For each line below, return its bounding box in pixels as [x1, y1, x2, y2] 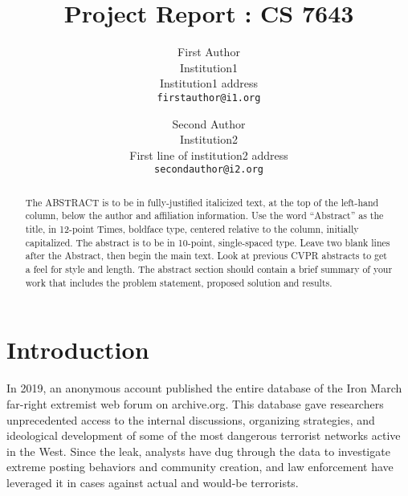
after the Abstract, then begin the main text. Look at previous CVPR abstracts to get [25, 249, 387, 262]
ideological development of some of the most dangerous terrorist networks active [6, 427, 401, 444]
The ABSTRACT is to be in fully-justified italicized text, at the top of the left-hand [25, 195, 379, 209]
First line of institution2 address [129, 146, 288, 163]
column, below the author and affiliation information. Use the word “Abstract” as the [25, 209, 384, 222]
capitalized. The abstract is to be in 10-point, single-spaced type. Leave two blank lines [25, 235, 390, 249]
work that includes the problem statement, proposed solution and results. [25, 275, 333, 289]
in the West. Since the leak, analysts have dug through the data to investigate [6, 442, 390, 459]
